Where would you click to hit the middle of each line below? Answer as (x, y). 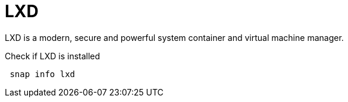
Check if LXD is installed (53, 56)
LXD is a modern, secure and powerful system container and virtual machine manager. (174, 37)
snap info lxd (43, 74)
